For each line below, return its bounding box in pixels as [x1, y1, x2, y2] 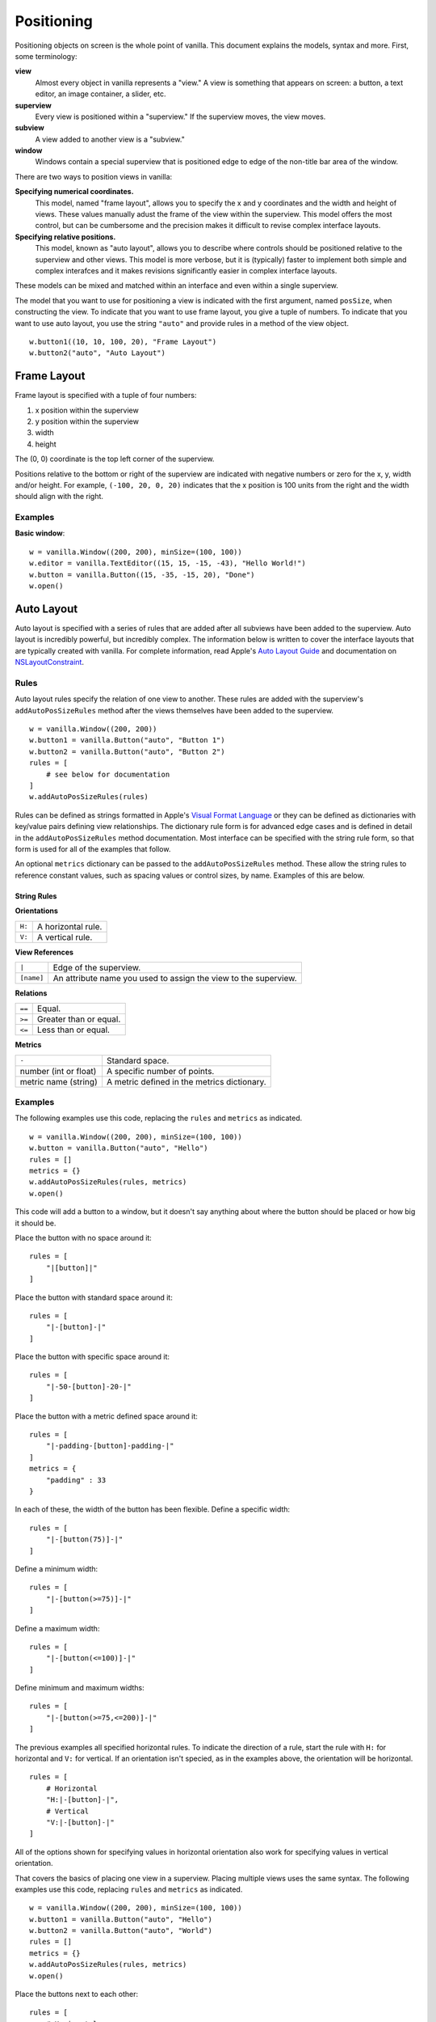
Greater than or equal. [36, 1013, 121, 1025]
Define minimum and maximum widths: [15, 1683, 145, 1693]
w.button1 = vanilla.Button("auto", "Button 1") [29, 736, 225, 745]
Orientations [15, 906, 58, 916]
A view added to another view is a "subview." [35, 134, 185, 144]
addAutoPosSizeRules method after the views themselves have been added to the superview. [15, 705, 334, 715]
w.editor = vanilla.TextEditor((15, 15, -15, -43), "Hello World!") [29, 559, 306, 568]
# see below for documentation [45, 769, 170, 779]
